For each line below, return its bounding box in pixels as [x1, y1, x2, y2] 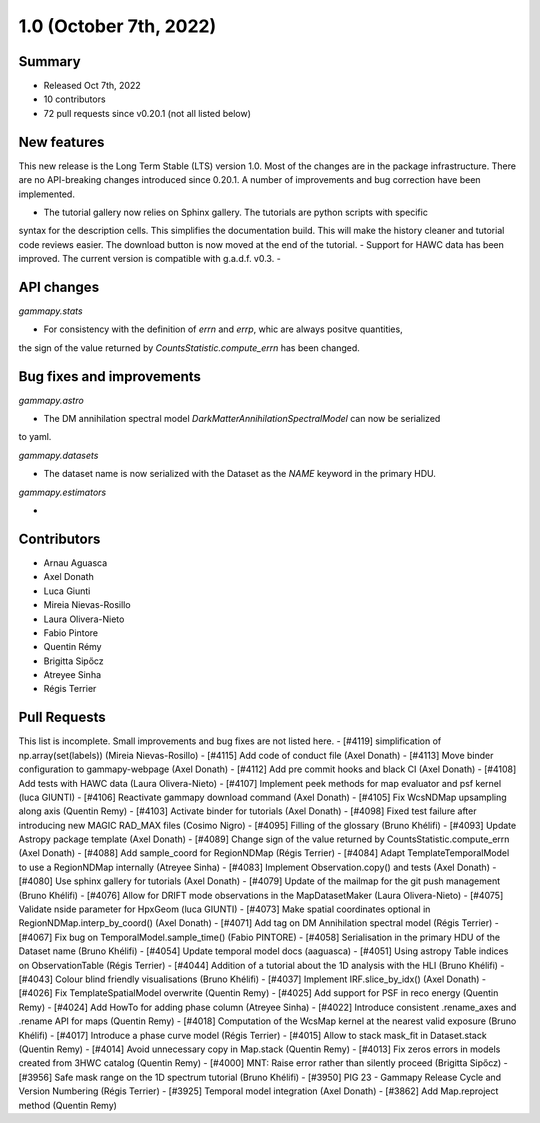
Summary [18, 53, 81, 70]
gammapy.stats [18, 305, 84, 317]
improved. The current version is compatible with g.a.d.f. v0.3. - [18, 253, 282, 265]
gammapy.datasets [18, 449, 99, 461]
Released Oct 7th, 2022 [43, 80, 141, 92]
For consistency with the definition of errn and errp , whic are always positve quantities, [43, 323, 404, 335]
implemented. [18, 188, 75, 200]
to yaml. [18, 431, 52, 443]
